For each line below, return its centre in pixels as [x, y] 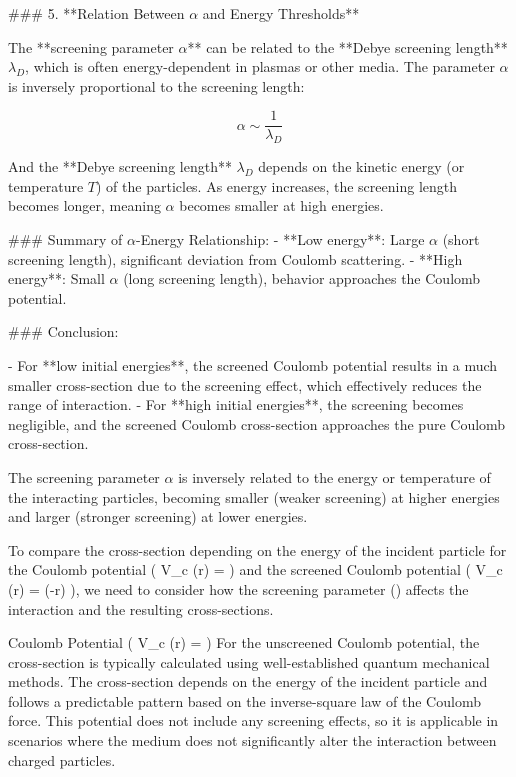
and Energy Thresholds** [281, 13]
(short [461, 239]
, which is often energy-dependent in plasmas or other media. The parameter [260, 66]
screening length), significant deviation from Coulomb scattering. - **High [235, 258]
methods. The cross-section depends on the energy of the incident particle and [248, 681]
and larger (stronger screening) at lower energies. [158, 516]
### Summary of [65, 239]
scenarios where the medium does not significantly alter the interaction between [252, 740]
